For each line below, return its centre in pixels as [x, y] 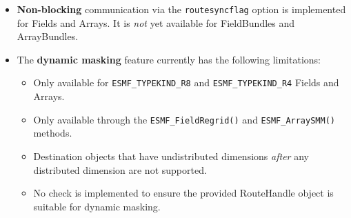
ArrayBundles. [48, 36]
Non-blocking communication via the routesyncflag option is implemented [181, 9]
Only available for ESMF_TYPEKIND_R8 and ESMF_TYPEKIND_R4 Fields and [186, 82]
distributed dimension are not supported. [120, 169]
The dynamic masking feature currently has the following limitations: [169, 59]
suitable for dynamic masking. [97, 206]
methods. [53, 133]
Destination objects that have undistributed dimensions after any [171, 156]
